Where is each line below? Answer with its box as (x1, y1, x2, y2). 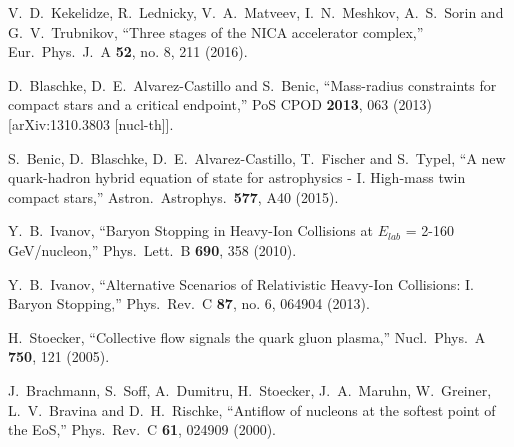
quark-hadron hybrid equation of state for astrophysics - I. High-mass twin (8, 167, 466, 188)
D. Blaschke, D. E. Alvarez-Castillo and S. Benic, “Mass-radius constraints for (8, 74, 497, 95)
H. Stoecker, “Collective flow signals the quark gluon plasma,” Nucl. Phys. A (8, 326, 486, 347)
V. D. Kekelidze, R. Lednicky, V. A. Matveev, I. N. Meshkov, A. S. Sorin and (8, 2, 504, 22)
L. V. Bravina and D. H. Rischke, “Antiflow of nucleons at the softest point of (8, 399, 496, 420)
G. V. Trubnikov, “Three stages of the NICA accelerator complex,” (8, 21, 424, 42)
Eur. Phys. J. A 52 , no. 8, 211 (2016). (8, 41, 248, 62)
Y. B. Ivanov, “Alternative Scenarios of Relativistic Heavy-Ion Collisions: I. (8, 273, 474, 294)
